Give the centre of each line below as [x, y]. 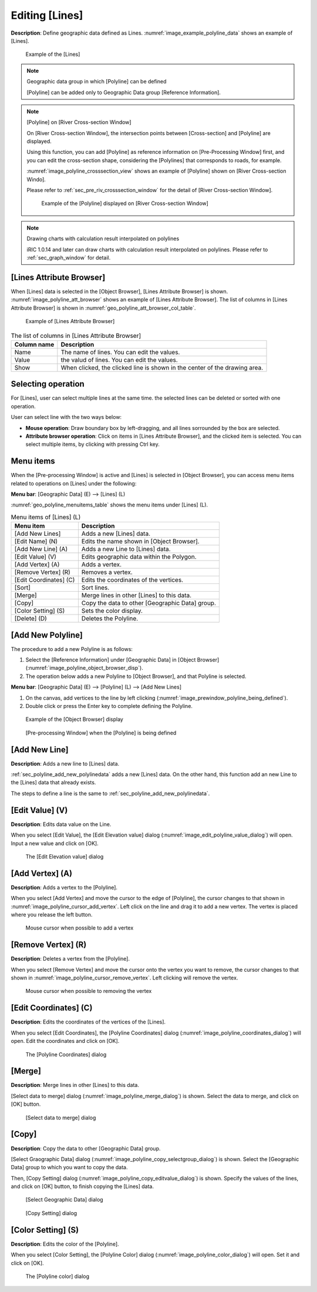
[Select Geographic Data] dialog [64, 1200]
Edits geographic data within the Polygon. [139, 557]
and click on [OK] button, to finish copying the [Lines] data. [82, 1186]
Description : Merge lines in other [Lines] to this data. [75, 1085]
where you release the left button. [52, 915]
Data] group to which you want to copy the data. [69, 1167]
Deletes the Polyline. [110, 619]
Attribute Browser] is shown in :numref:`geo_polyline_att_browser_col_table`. [103, 308]
